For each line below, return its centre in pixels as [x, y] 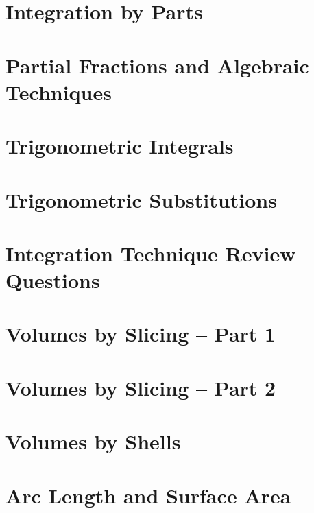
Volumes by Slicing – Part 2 [141, 387]
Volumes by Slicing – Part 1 [141, 334]
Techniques [59, 92]
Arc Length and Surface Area [148, 495]
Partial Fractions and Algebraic [157, 65]
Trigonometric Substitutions [141, 199]
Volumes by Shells [93, 441]
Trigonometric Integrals [120, 146]
